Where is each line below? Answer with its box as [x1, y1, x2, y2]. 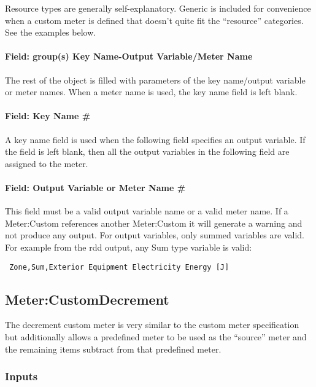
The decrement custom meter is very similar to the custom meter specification [5, 318, 299, 331]
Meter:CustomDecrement [5, 289, 169, 308]
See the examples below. [5, 26, 96, 39]
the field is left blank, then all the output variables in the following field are [5, 145, 290, 158]
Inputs [5, 369, 38, 384]
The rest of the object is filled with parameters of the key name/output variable [5, 73, 306, 86]
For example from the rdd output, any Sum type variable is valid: [5, 240, 252, 253]
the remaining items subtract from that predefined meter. [5, 342, 222, 355]
